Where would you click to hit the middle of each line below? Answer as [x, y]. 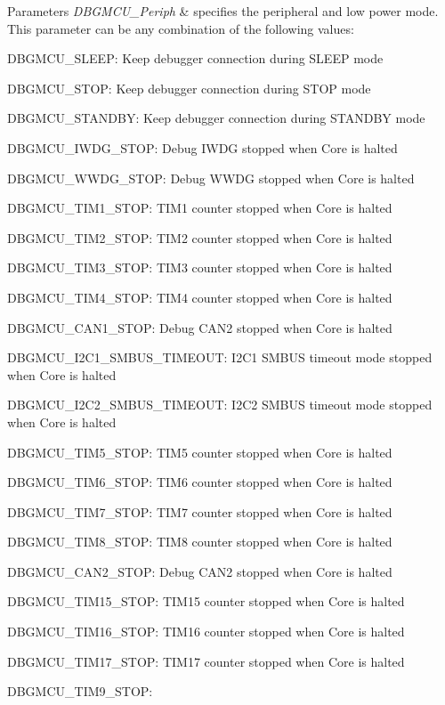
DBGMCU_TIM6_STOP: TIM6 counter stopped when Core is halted [200, 482]
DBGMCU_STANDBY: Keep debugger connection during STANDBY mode [216, 118]
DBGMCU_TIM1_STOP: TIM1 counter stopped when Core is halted [200, 208]
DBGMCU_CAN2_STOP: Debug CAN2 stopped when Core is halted [200, 571]
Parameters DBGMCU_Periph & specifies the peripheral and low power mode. [223, 11]
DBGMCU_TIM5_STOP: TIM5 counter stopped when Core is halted [200, 452]
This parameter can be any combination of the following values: [181, 28]
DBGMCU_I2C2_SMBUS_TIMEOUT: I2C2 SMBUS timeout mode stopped [220, 405]
